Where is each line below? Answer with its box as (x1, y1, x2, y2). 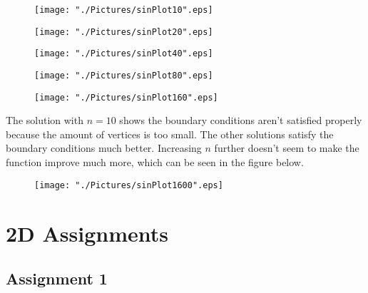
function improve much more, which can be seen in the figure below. (6, 155, 304, 170)
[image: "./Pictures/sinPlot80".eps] (34, 70, 213, 81)
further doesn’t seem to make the (214, 140, 359, 155)
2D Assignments (6, 218, 169, 247)
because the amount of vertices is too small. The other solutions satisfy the (6, 126, 334, 141)
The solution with (6, 113, 83, 128)
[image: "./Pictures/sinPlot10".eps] (34, 5, 213, 15)
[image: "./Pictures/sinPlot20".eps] (34, 26, 213, 37)
